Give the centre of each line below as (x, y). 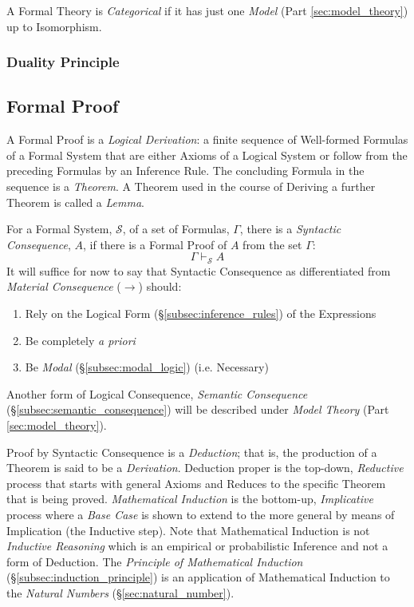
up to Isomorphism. (54, 26)
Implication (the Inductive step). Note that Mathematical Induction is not (188, 530)
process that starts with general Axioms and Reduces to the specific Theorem (196, 483)
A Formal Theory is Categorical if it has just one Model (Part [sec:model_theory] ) (207, 10)
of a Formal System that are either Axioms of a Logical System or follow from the (207, 155)
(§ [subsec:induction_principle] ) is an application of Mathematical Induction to (198, 577)
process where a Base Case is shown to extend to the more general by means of (201, 514)
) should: (160, 286)
